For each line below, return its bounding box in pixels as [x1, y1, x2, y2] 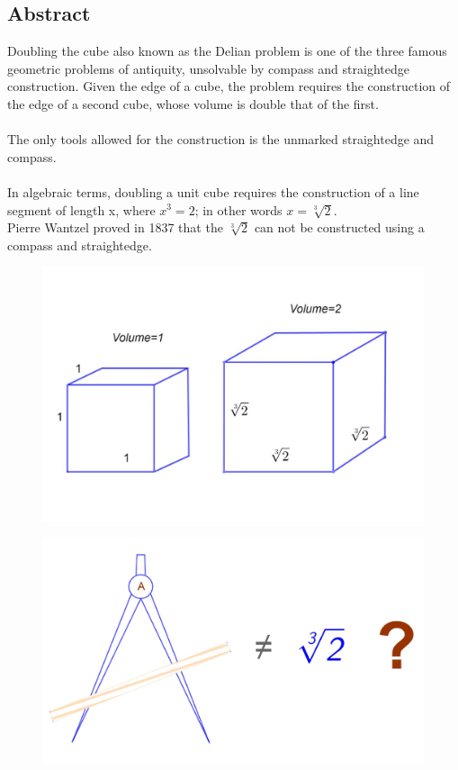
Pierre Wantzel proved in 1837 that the [7, 218, 223, 237]
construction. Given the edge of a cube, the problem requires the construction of [7, 77, 451, 95]
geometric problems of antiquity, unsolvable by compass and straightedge [7, 59, 409, 77]
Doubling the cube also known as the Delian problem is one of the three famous [7, 41, 447, 60]
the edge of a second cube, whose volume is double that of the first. [7, 94, 379, 113]
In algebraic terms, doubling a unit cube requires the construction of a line [7, 182, 419, 201]
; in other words [194, 200, 283, 219]
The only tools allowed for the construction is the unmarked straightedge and [7, 130, 435, 149]
